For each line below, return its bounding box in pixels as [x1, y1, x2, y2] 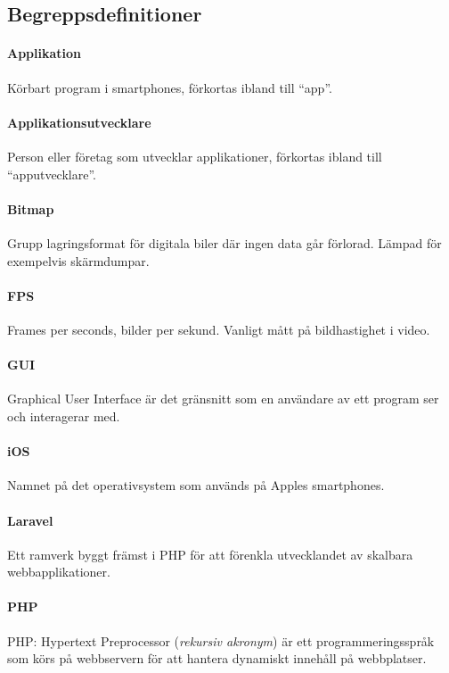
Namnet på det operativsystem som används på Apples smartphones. [7, 476, 385, 494]
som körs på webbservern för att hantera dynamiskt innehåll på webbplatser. [7, 649, 427, 668]
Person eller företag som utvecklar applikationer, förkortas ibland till [7, 146, 382, 165]
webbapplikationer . [7, 562, 110, 581]
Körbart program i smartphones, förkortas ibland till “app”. [7, 78, 332, 96]
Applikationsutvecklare [7, 112, 151, 131]
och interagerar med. [7, 406, 120, 425]
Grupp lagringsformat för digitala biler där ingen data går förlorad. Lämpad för [7, 233, 442, 252]
